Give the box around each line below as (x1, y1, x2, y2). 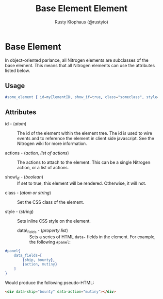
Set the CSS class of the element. (17, 199, 84, 205)
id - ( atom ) (5, 121, 27, 127)
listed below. (5, 68, 31, 73)
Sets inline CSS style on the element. (17, 218, 91, 224)
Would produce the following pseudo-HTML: (5, 280, 95, 286)
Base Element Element (35, 3, 128, 14)
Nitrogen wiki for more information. (17, 141, 87, 146)
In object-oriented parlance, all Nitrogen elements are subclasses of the (5, 57, 149, 63)
